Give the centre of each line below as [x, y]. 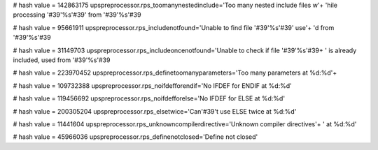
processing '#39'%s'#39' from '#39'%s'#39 [77, 15]
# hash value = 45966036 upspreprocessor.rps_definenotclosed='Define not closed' [135, 137]
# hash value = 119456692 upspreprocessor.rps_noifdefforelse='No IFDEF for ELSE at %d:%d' [149, 98]
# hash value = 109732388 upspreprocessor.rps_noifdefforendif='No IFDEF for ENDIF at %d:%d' [152, 85]
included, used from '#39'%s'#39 [62, 60]
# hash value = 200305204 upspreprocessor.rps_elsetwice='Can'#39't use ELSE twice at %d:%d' [155, 111]
